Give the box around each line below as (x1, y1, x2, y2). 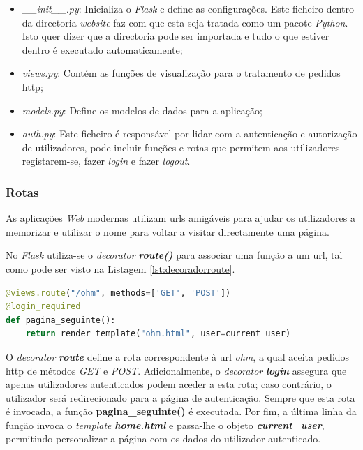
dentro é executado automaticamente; (22, 42, 183, 57)
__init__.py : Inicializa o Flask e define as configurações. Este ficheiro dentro (22, 1, 355, 15)
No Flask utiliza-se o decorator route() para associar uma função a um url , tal (6, 248, 343, 262)
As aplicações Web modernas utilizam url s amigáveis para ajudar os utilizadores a (6, 211, 355, 225)
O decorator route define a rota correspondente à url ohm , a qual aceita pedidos (6, 349, 350, 363)
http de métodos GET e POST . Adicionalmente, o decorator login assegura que (6, 363, 347, 377)
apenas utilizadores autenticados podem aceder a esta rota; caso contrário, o (6, 377, 332, 391)
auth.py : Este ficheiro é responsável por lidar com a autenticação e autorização (22, 126, 357, 141)
